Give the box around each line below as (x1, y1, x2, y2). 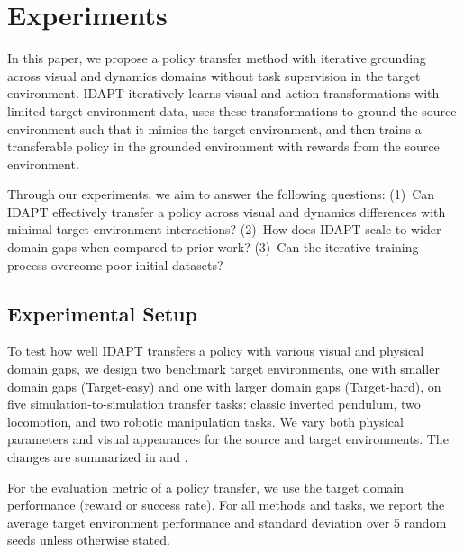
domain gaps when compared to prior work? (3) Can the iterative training (7, 238, 419, 257)
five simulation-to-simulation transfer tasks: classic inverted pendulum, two (7, 394, 421, 413)
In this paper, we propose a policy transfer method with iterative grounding (7, 49, 426, 68)
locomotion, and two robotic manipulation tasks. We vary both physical (7, 412, 404, 430)
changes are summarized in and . (7, 448, 188, 466)
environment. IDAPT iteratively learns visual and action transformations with (7, 84, 440, 103)
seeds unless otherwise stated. (7, 530, 170, 549)
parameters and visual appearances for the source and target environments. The (7, 430, 449, 448)
